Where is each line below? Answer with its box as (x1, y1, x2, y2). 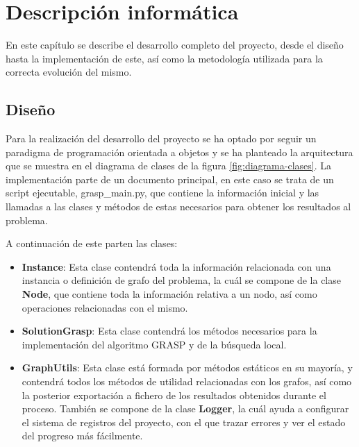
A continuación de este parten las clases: (6, 236, 178, 251)
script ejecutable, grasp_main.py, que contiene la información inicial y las (6, 185, 319, 200)
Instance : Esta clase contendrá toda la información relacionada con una (22, 259, 331, 273)
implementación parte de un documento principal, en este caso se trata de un (6, 171, 334, 186)
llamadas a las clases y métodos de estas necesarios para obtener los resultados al (6, 199, 351, 214)
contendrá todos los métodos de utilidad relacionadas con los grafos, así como (22, 374, 352, 389)
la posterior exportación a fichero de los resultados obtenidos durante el (22, 387, 326, 402)
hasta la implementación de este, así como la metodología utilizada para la (6, 51, 323, 65)
